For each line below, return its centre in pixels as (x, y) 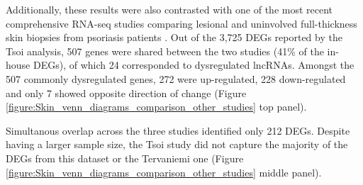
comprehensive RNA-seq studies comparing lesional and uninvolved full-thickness (181, 23)
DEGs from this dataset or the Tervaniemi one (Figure (125, 158)
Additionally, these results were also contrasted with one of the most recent (169, 9)
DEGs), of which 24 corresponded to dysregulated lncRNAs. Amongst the (194, 65)
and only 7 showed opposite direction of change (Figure (126, 92)
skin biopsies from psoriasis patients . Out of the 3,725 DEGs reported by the (174, 37)
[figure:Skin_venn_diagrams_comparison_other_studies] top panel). (156, 107)
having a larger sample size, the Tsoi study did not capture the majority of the (177, 144)
